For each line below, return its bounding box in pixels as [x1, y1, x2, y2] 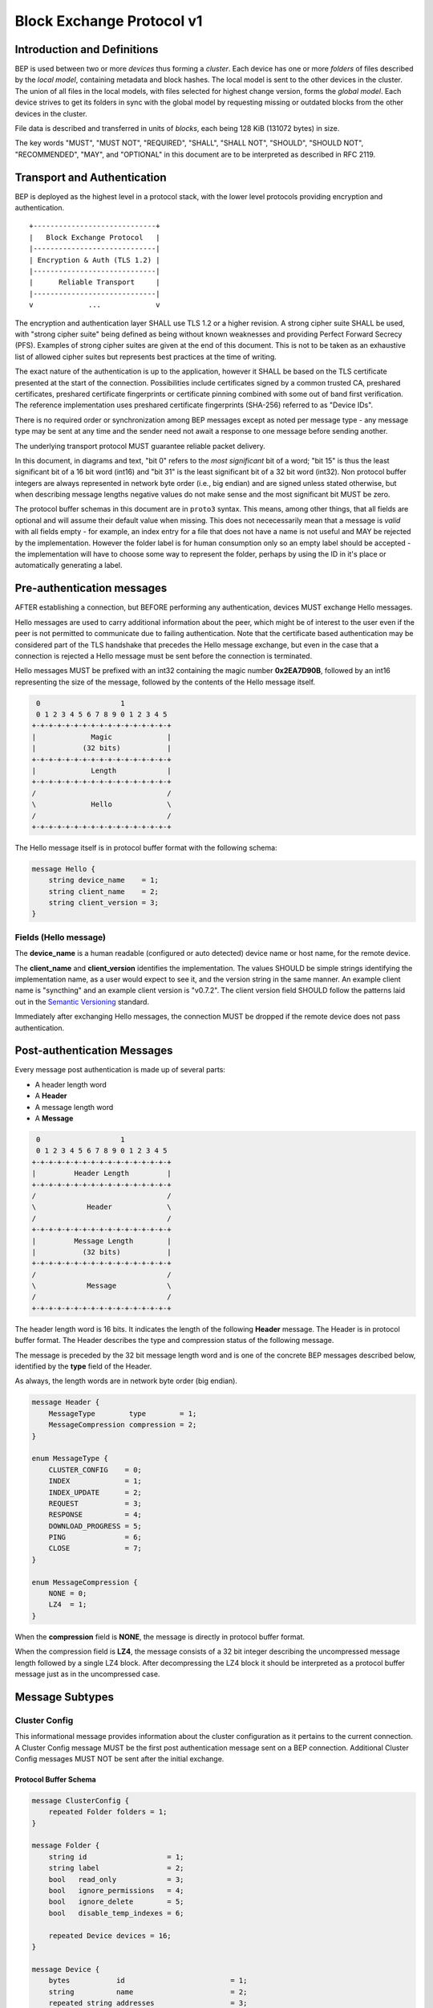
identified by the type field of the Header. [14, 1361, 152, 1371]
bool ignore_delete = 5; [48, 1897, 184, 1907]
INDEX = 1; [48, 1476, 142, 1486]
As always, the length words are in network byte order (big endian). [14, 1376, 238, 1386]
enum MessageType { [31, 1454, 108, 1463]
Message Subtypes [14, 1690, 114, 1704]
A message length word [34, 1102, 114, 1112]
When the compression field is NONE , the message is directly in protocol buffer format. [14, 1631, 305, 1642]
